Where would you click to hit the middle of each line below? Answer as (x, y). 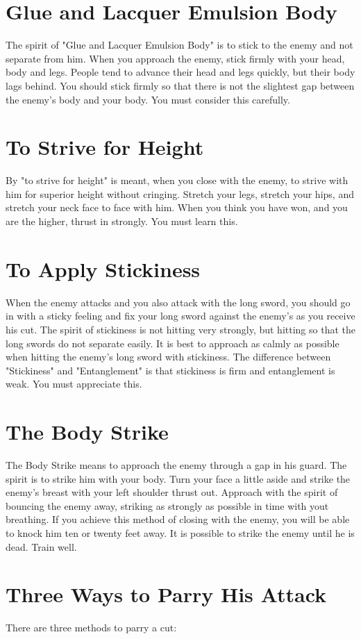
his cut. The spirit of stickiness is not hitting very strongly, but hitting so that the (180, 329)
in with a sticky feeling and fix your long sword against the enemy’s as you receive (180, 316)
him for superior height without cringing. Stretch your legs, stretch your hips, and (180, 193)
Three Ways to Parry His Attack (166, 594)
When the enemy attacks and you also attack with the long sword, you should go (178, 302)
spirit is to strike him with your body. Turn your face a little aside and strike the (178, 478)
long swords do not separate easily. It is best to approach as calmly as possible (173, 343)
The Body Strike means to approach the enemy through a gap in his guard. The (176, 465)
